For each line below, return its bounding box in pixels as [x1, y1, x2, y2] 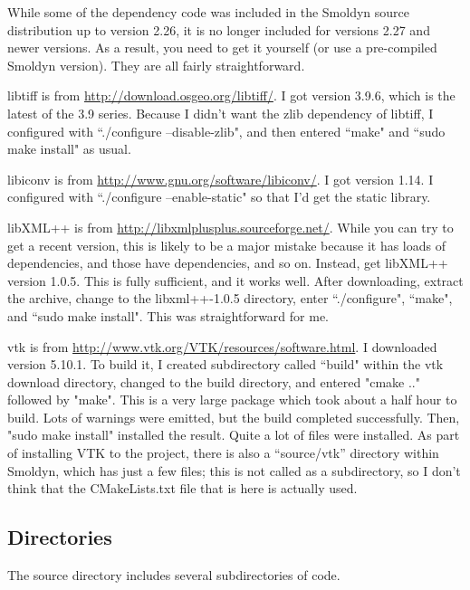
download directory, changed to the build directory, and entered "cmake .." [7, 372, 420, 391]
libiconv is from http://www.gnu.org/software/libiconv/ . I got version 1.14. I [7, 169, 434, 188]
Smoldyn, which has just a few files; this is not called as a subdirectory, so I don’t [7, 461, 461, 480]
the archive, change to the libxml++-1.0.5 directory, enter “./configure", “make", [7, 289, 453, 308]
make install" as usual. [7, 139, 131, 158]
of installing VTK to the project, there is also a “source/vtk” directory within [7, 443, 439, 462]
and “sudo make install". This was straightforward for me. [7, 306, 329, 325]
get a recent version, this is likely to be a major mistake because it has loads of [7, 235, 446, 254]
